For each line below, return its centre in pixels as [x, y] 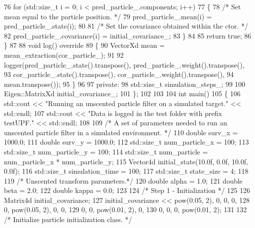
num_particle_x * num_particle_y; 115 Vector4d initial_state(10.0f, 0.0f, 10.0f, [126, 161]
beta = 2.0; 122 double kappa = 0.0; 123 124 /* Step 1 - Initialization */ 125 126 [127, 190]
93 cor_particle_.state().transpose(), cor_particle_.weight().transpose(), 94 [119, 74]
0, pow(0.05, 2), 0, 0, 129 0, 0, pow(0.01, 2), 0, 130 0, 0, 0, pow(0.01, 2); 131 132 [126, 209]
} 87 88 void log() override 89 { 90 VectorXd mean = [85, 45]
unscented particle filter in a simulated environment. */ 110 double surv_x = [121, 132]
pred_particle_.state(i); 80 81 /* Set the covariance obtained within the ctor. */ [126, 26]
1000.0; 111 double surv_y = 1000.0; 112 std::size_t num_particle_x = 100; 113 [127, 142]
